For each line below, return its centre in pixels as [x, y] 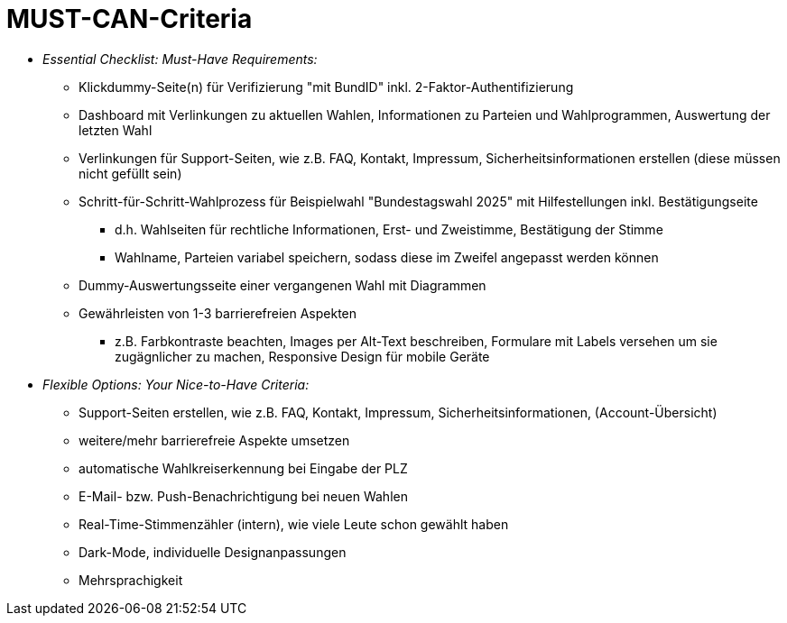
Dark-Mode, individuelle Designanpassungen [213, 552]
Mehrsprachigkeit [131, 580]
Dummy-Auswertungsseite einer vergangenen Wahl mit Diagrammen [282, 285]
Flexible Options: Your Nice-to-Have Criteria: [176, 384]
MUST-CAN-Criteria [130, 19]
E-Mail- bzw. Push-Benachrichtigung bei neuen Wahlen [243, 496]
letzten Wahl [116, 130]
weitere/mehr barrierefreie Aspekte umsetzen [214, 440]
